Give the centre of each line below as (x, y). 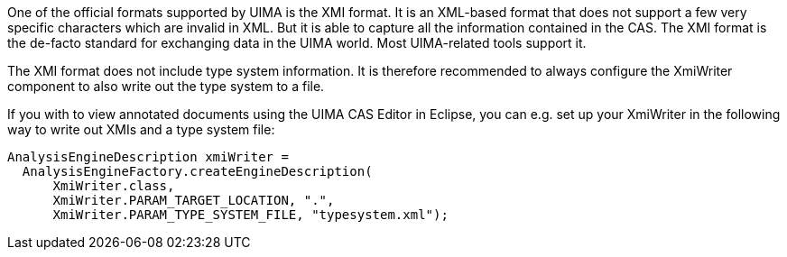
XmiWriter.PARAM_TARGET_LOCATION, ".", (194, 200)
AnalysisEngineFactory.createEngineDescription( (197, 171)
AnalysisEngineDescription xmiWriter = (148, 157)
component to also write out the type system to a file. (166, 86)
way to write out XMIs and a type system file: (141, 129)
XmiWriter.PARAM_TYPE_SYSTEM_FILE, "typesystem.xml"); (250, 215)
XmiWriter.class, (114, 186)
